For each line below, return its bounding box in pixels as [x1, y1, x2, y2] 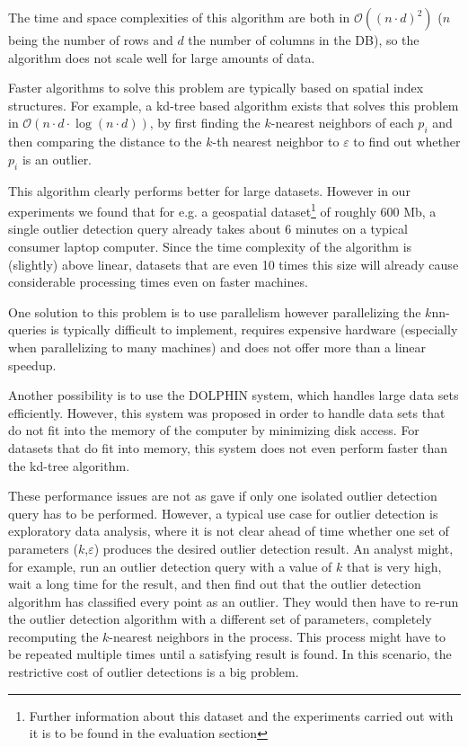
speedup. [8, 355, 57, 374]
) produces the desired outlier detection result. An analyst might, [93, 538, 454, 557]
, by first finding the [149, 113, 260, 132]
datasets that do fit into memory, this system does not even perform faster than [8, 438, 448, 457]
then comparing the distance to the [8, 132, 202, 151]
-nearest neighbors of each [270, 113, 414, 132]
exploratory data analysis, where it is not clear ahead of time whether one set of [8, 521, 449, 540]
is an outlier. [22, 149, 93, 168]
